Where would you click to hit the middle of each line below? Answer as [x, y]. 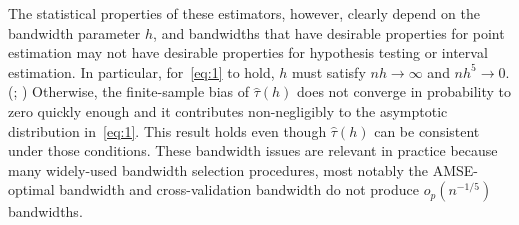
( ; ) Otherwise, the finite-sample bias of [128, 91]
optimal [31, 189]
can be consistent [427, 130]
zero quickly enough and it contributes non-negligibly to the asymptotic [228, 110]
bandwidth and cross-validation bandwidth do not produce [239, 189]
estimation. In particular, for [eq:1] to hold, [141, 71]
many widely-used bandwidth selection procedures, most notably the [218, 169]
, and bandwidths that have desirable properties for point [329, 32]
